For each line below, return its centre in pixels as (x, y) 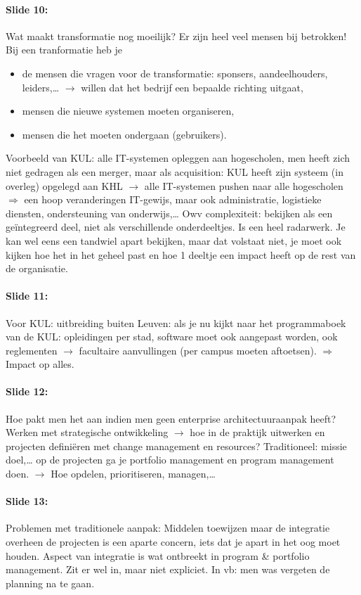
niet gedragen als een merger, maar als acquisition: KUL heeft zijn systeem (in (175, 171)
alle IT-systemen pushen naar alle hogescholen (244, 185)
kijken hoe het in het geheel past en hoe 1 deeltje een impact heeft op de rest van (181, 254)
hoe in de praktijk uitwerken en (257, 432)
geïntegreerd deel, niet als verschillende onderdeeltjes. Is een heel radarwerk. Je (176, 227)
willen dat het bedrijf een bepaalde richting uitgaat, (192, 87)
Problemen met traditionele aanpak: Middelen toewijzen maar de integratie (168, 528)
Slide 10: (27, 9)
